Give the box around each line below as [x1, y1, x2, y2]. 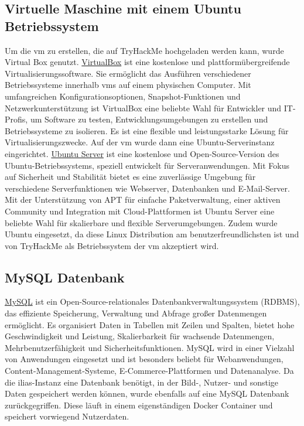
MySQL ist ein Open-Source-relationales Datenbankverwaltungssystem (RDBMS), [5, 295, 300, 308]
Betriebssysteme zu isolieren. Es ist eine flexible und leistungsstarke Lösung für [5, 124, 289, 137]
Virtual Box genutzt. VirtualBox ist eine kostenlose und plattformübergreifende [5, 56, 290, 68]
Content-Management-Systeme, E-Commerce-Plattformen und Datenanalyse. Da [5, 364, 294, 377]
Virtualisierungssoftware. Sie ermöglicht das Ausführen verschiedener [5, 67, 251, 79]
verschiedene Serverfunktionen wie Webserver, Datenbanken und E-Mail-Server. [5, 182, 290, 194]
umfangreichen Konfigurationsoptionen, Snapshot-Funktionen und [5, 90, 241, 102]
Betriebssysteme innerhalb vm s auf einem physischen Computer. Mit [5, 79, 251, 91]
